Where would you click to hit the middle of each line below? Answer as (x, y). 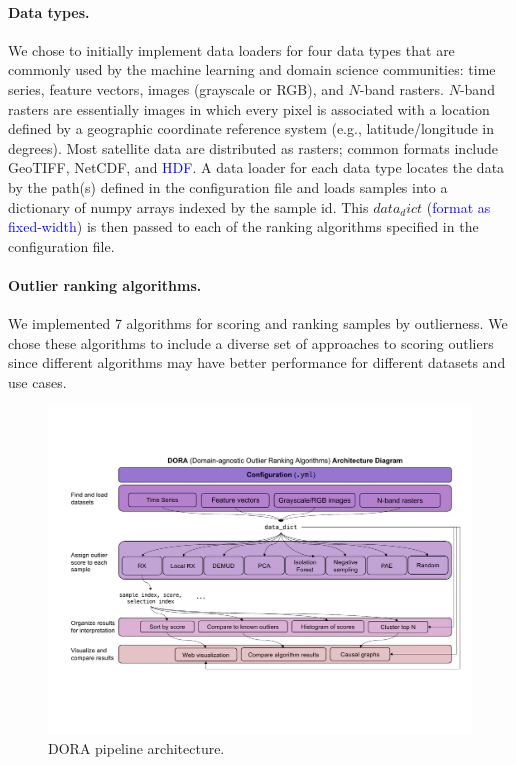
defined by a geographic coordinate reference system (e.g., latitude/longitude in (251, 128)
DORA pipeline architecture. (136, 747)
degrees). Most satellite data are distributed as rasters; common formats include (253, 147)
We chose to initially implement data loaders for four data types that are (231, 49)
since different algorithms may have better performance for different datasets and (257, 362)
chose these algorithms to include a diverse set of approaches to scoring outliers (251, 342)
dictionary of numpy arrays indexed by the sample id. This (188, 206)
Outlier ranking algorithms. (105, 284)
